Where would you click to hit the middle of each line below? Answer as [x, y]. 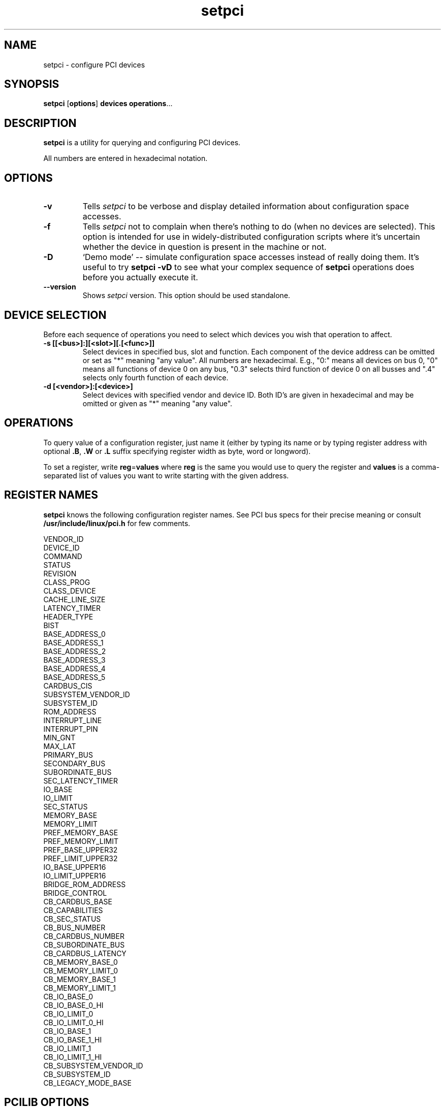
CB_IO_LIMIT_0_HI [73, 1022]
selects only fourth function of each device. [155, 377]
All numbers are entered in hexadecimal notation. [125, 158]
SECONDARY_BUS [74, 763]
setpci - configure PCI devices [94, 64]
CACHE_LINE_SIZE [74, 599]
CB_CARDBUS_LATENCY [85, 953]
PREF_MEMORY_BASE [81, 832]
